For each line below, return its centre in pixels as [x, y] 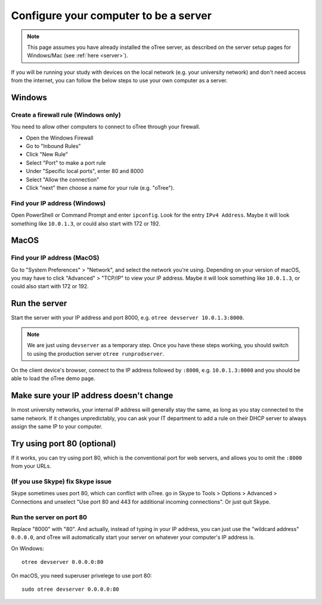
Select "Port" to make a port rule [66, 163]
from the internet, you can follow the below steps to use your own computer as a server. [119, 81]
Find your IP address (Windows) [58, 203]
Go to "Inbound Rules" [53, 146]
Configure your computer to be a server [111, 16]
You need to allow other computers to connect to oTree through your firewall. [106, 127]
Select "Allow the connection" [63, 180]
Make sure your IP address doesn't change [92, 396]
